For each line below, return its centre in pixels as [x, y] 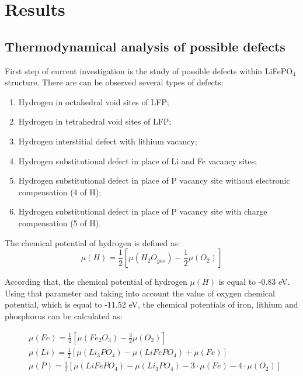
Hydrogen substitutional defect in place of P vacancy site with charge [143, 211]
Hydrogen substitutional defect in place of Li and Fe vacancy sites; [138, 161]
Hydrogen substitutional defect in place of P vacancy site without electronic [154, 180]
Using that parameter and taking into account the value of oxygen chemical [140, 293]
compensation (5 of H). [60, 223]
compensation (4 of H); [60, 192]
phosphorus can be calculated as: [64, 315]
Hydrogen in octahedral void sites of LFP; [94, 101]
